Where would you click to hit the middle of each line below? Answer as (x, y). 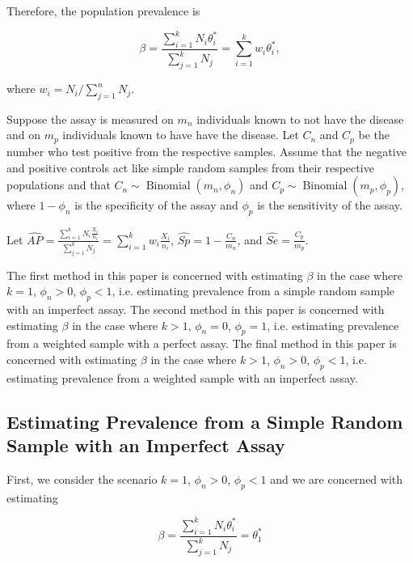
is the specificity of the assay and (156, 205)
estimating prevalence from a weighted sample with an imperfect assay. (182, 377)
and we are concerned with (337, 478)
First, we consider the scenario (82, 478)
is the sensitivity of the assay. (330, 205)
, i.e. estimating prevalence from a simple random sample (253, 291)
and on (24, 135)
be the (374, 135)
